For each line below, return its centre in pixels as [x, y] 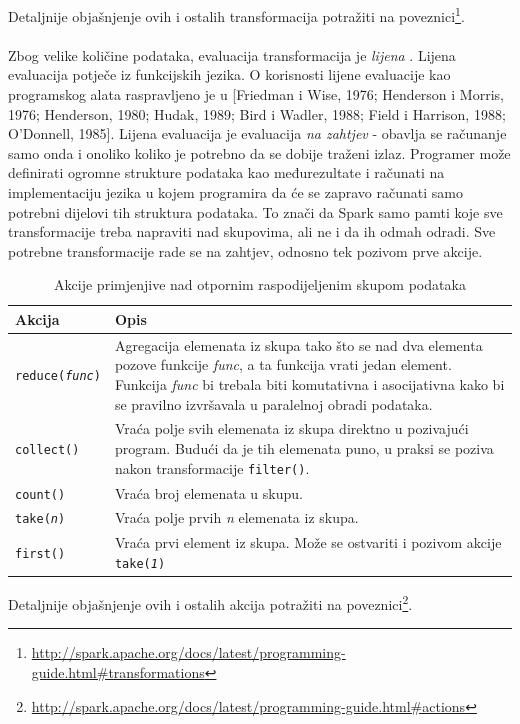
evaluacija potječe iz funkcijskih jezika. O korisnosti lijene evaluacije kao [229, 74]
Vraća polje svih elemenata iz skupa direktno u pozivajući [291, 428]
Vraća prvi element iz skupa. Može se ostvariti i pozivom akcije [308, 542]
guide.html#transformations [118, 671]
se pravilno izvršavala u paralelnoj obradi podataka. [273, 403]
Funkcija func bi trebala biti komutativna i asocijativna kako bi [309, 384]
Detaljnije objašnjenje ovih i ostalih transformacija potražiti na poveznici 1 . [236, 14]
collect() [47, 450]
